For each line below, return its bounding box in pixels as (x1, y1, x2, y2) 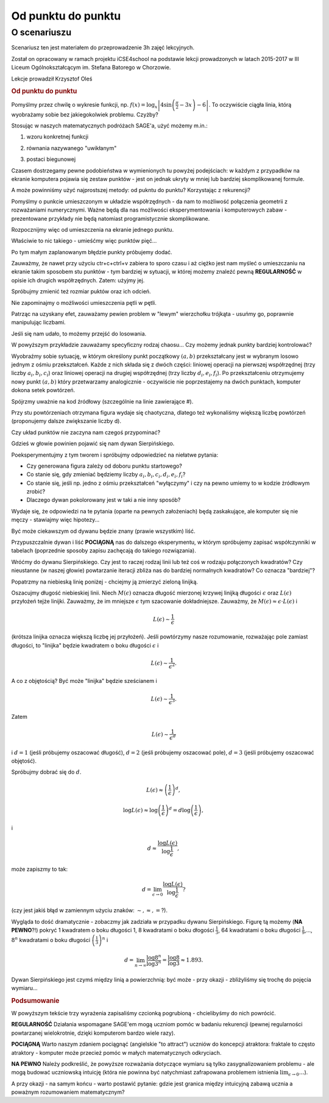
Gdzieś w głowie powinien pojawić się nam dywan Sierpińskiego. (11, 440, 175, 448)
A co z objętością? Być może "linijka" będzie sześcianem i (11, 677, 158, 685)
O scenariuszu (11, 27, 72, 38)
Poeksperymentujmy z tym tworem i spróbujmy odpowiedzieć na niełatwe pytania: (11, 451, 219, 459)
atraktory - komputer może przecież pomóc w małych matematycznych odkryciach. (11, 1049, 222, 1056)
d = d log (168, 805, 191, 813)
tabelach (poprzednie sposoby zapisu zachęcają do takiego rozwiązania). (11, 547, 196, 554)
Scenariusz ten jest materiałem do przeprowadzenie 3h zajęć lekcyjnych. (11, 44, 195, 51)
